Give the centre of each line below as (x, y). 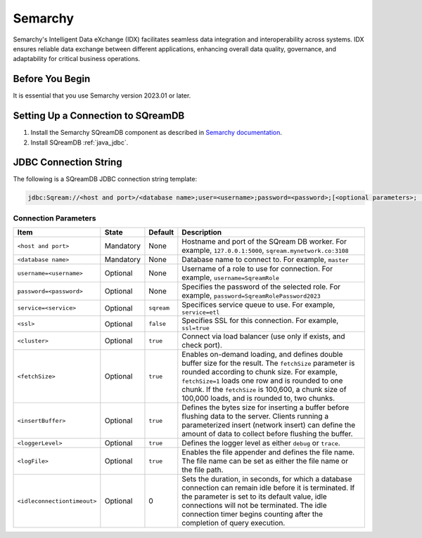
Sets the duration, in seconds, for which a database (267, 479)
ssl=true (196, 328)
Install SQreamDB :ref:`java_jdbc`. (79, 142)
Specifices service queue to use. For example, (258, 305)
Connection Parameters (55, 218)
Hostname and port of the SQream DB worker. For (264, 242)
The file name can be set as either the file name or (265, 461)
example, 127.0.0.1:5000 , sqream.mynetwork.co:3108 (265, 251)
